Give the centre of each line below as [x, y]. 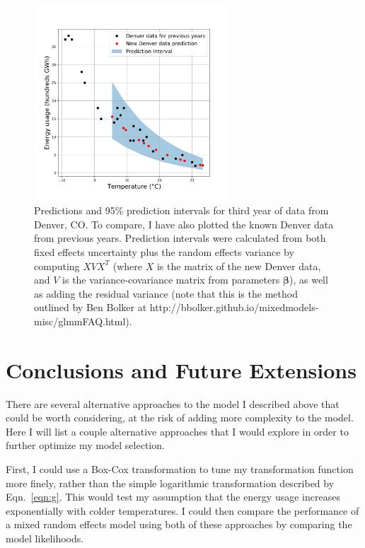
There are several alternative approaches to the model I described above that [173, 403]
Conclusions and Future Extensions [181, 369]
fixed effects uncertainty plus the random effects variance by [164, 251]
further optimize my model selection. [85, 445]
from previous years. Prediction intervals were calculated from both [180, 238]
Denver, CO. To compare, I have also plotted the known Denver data [184, 224]
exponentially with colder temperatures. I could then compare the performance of [182, 510]
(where [128, 266]
